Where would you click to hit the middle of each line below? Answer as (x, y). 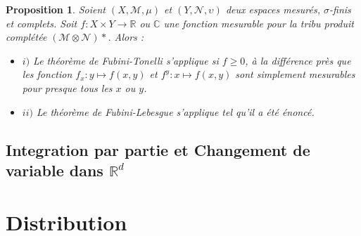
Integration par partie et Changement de (158, 149)
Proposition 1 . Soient (56, 9)
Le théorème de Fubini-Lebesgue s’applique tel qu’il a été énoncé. (175, 111)
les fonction (47, 74)
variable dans (55, 170)
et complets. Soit (42, 23)
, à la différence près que (298, 60)
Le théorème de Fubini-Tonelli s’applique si (126, 60)
